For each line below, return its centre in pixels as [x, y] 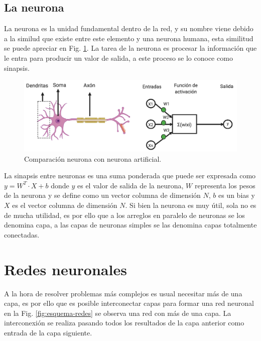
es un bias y [236, 195]
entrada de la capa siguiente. [48, 332]
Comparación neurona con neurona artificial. [93, 158]
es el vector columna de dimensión [65, 205]
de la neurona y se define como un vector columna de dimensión [102, 195]
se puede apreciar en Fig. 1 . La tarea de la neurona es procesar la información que [130, 48]
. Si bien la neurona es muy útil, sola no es [191, 205]
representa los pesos [225, 185]
